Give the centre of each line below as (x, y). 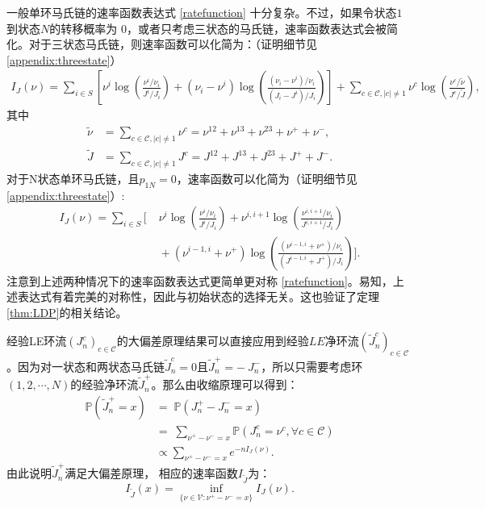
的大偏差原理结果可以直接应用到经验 (213, 341)
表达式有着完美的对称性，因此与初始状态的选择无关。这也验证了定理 (198, 296)
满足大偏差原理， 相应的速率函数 (151, 473)
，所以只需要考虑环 (312, 366)
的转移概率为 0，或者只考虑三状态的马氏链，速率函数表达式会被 (218, 28)
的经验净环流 (105, 384)
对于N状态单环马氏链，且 (73, 179)
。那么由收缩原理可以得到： (225, 384)
